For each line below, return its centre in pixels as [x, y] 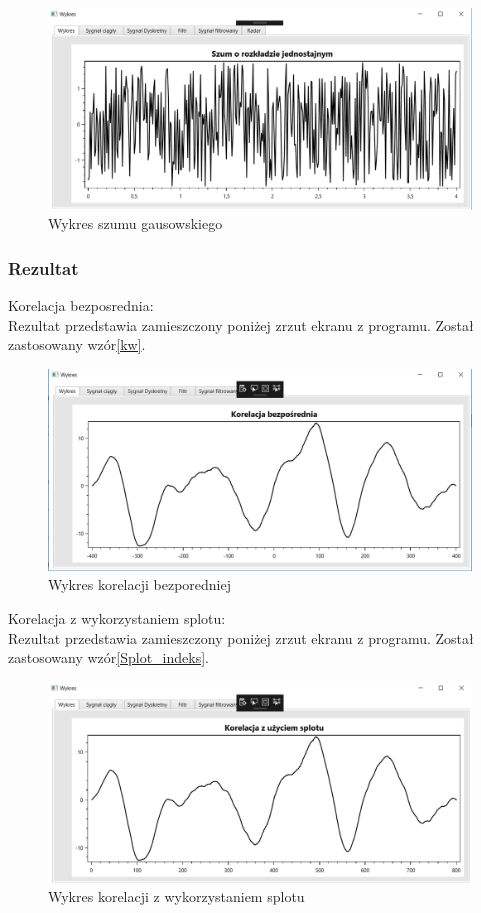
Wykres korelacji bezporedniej [139, 584]
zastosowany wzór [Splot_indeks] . [108, 657]
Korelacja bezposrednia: [81, 305]
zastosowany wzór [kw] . [77, 344]
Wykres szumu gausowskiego [135, 223]
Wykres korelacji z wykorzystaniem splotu [176, 896]
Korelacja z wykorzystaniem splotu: [117, 618]
